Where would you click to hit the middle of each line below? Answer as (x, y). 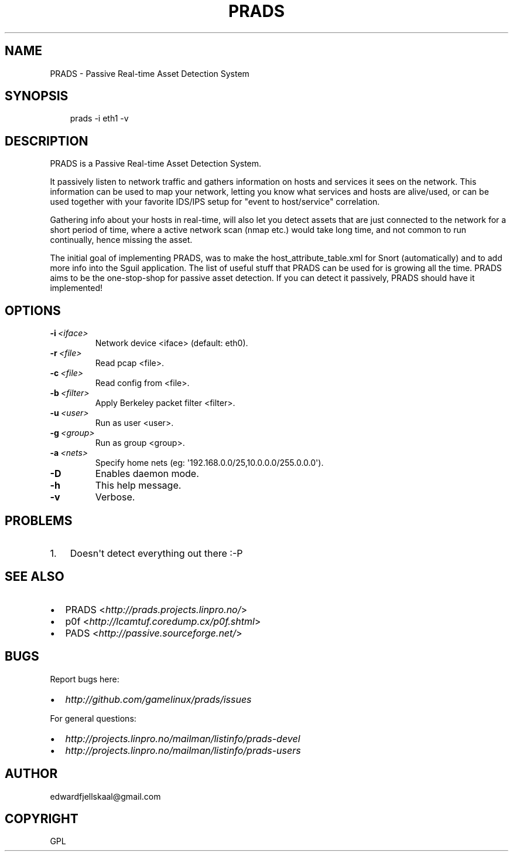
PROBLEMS (39, 520)
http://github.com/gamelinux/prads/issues (158, 699)
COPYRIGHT (42, 818)
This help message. (138, 485)
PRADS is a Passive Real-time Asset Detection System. (156, 164)
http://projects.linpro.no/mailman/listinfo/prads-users (183, 750)
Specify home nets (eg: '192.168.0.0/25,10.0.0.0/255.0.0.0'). (209, 463)
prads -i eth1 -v (99, 119)
